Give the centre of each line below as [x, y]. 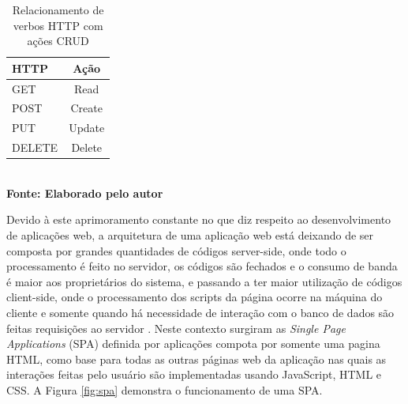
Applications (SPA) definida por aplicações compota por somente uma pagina [193, 344]
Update [87, 128]
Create [86, 108]
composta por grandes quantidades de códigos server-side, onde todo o [176, 250]
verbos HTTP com [58, 25]
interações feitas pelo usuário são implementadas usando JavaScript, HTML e [194, 374]
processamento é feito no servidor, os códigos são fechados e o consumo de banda [202, 266]
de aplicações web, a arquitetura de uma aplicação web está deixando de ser [190, 235]
